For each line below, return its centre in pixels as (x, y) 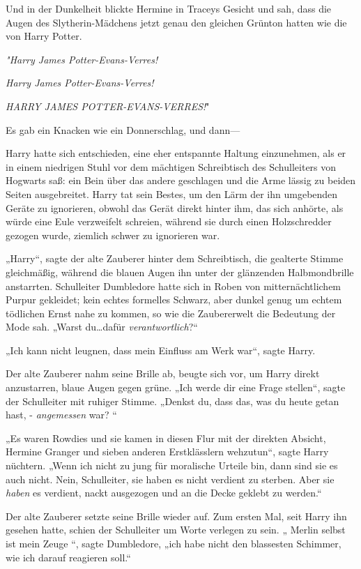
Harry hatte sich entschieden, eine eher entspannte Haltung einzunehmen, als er (176, 153)
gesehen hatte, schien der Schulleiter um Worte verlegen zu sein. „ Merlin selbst (176, 530)
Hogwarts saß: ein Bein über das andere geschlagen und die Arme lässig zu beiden (181, 180)
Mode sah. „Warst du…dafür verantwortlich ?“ (102, 327)
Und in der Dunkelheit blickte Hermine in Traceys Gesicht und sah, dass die (169, 8)
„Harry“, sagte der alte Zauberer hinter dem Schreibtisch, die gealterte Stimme (175, 258)
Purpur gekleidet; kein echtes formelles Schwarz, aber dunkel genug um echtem (174, 299)
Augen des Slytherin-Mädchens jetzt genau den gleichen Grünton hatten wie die (176, 22)
